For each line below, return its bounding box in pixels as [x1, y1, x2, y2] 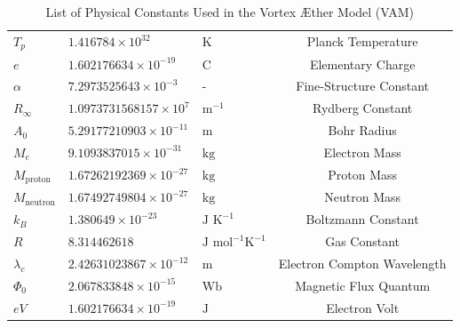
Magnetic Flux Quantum [295, 276, 431, 294]
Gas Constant [325, 232, 401, 251]
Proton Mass [328, 165, 398, 184]
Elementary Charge [309, 54, 416, 73]
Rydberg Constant [312, 99, 413, 117]
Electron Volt [326, 298, 400, 316]
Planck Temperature [306, 32, 418, 51]
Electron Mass [323, 142, 401, 161]
